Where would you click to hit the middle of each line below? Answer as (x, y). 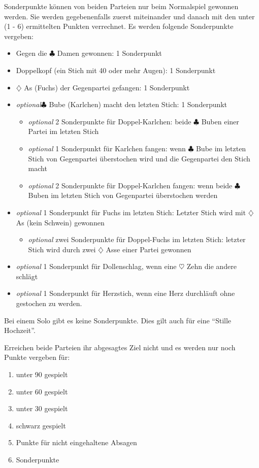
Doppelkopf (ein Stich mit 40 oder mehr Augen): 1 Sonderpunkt (116, 70)
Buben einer (220, 121)
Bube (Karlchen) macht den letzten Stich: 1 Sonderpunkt (138, 104)
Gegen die (31, 53)
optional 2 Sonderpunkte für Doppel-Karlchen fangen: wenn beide (130, 185)
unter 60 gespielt (42, 391)
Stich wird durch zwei (62, 249)
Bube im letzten (221, 148)
